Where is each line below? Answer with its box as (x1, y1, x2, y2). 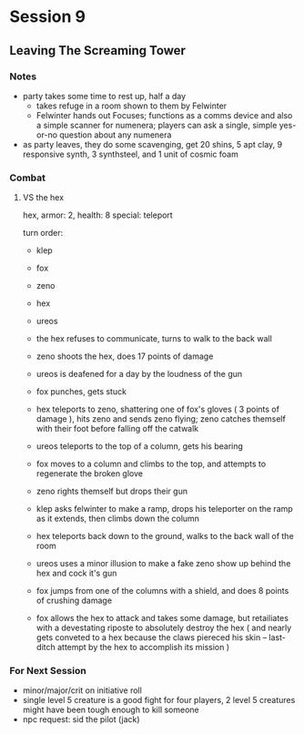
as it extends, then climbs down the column (35, 513, 200, 525)
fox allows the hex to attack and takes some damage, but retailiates (35, 613, 289, 624)
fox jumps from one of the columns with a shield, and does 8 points (35, 586, 289, 596)
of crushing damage (35, 595, 112, 607)
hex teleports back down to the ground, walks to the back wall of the (35, 531, 294, 542)
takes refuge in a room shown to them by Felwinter (35, 100, 228, 111)
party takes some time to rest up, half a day (22, 90, 187, 101)
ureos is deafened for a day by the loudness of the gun (35, 369, 243, 380)
